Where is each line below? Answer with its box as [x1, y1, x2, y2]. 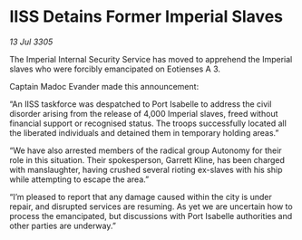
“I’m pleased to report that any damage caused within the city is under [9, 191, 272, 202]
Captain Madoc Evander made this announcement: [9, 81, 200, 91]
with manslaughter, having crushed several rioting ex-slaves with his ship [9, 164, 283, 175]
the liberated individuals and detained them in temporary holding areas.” [9, 127, 279, 138]
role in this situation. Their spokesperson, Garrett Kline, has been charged [9, 154, 286, 165]
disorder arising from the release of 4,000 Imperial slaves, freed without [9, 108, 278, 119]
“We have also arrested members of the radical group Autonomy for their [9, 145, 283, 156]
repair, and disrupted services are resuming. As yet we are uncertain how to [9, 201, 293, 212]
